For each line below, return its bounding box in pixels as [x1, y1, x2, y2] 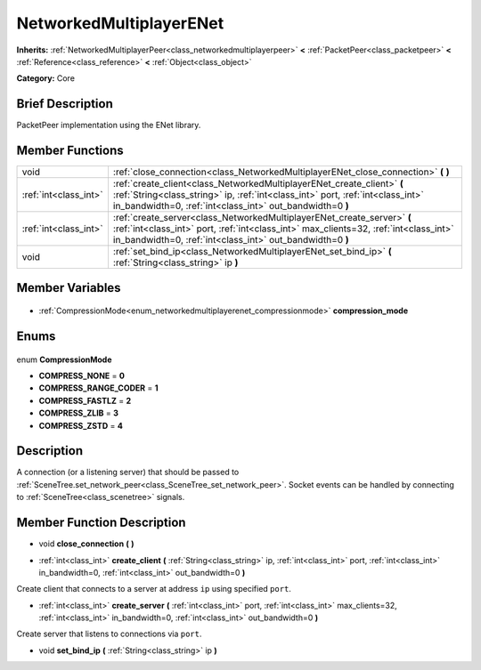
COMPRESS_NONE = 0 [38, 370, 125, 381]
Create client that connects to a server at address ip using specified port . [16, 584, 291, 594]
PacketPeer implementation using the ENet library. [16, 120, 201, 131]
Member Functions [16, 143, 124, 158]
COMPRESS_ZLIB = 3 [38, 408, 119, 418]
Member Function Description [16, 515, 186, 530]
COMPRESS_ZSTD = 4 [38, 420, 124, 431]
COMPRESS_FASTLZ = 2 [38, 395, 132, 406]
